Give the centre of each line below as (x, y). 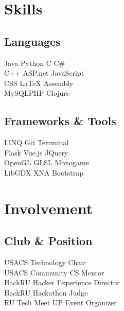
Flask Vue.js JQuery (36, 152)
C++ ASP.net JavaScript (44, 73)
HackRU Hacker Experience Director (62, 282)
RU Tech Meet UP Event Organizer (60, 303)
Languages (32, 41)
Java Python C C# (35, 63)
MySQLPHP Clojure (37, 93)
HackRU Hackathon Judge (46, 292)
